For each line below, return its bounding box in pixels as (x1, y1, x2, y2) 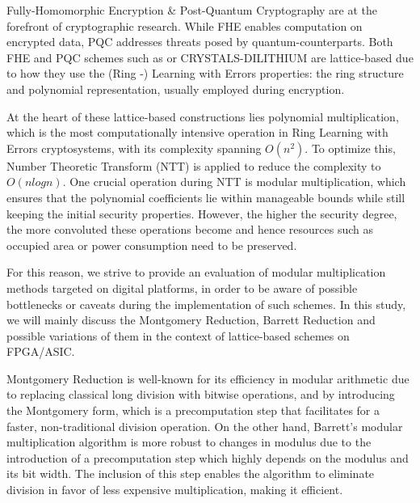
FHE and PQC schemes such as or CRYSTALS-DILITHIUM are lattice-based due (6, 49, 414, 66)
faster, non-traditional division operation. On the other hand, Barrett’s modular (6, 417, 403, 434)
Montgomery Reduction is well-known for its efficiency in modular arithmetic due (6, 370, 409, 387)
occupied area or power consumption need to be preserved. (6, 236, 297, 253)
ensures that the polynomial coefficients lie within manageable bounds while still (6, 188, 405, 205)
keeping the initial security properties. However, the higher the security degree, (6, 205, 397, 222)
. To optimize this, (304, 139, 396, 156)
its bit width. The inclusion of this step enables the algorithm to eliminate (6, 465, 375, 482)
